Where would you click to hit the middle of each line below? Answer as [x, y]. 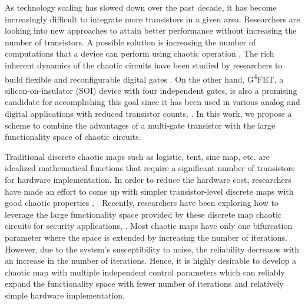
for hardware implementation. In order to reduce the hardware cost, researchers [148, 179]
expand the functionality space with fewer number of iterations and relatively [144, 283]
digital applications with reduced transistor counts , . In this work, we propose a [148, 113]
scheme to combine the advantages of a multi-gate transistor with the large [140, 125]
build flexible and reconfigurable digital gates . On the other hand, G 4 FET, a [144, 78]
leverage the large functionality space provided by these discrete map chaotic [143, 214]
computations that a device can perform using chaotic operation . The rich [140, 53]
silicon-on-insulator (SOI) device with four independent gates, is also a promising [151, 90]
